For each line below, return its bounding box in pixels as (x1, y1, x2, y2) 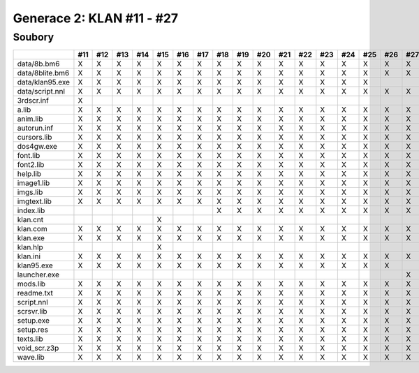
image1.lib (17, 178, 50, 188)
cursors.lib (17, 133, 52, 142)
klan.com (17, 224, 48, 234)
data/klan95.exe (17, 78, 70, 87)
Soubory (13, 31, 54, 43)
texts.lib (17, 334, 43, 344)
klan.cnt (17, 215, 44, 225)
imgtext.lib (17, 196, 52, 206)
